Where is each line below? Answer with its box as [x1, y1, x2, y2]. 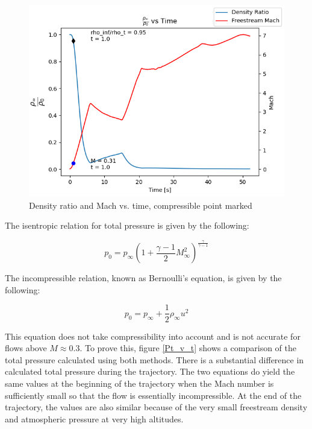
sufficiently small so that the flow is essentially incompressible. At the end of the [5, 389, 302, 401]
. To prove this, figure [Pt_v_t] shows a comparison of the [80, 342, 296, 354]
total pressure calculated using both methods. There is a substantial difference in [5, 353, 304, 366]
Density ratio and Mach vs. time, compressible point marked [29, 199, 252, 211]
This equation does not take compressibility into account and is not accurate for [5, 329, 301, 342]
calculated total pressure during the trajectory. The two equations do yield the [5, 365, 295, 378]
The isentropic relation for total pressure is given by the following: [5, 219, 249, 232]
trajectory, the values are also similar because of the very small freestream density [5, 401, 308, 413]
